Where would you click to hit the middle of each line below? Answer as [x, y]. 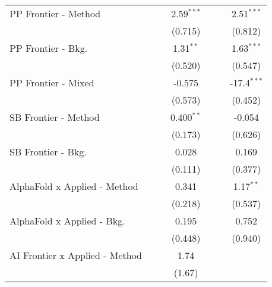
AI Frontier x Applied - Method [76, 255]
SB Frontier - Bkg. [48, 152]
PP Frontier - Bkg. [49, 48]
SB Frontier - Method [55, 117]
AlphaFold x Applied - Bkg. [67, 221]
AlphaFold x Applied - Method [74, 186]
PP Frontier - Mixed [52, 82]
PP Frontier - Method [55, 13]
